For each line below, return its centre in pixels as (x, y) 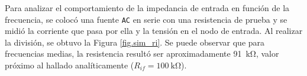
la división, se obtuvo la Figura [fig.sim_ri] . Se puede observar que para (135, 42)
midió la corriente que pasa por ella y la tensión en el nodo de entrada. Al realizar (154, 31)
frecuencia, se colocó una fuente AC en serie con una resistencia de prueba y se (146, 19)
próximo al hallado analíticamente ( (70, 65)
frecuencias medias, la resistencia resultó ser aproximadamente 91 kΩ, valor (142, 53)
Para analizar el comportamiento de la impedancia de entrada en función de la (147, 8)
